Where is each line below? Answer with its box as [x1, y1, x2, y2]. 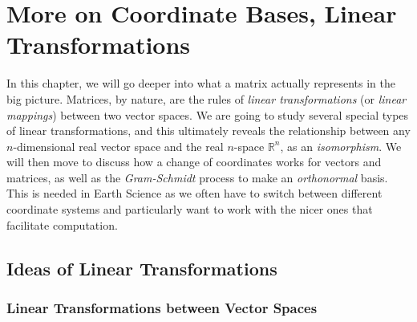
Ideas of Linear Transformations [6, 255, 277, 280]
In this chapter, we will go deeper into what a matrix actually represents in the [6, 75, 395, 92]
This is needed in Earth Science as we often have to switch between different [6, 185, 383, 202]
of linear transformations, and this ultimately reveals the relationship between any [6, 122, 411, 139]
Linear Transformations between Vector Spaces [6, 297, 318, 317]
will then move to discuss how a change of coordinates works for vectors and [6, 153, 382, 170]
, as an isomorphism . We [280, 137, 402, 154]
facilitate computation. [6, 216, 118, 233]
